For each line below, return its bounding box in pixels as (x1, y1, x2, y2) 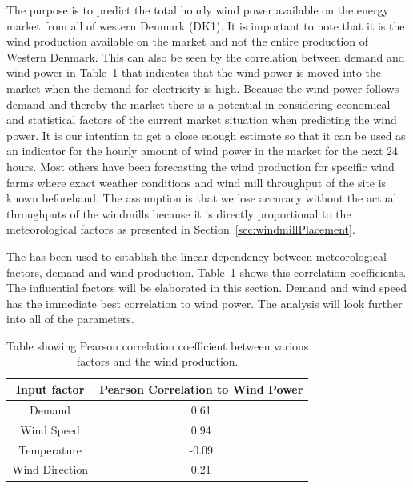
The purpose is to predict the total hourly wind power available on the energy (6, 2, 389, 18)
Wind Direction (12, 461, 89, 478)
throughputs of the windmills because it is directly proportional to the (6, 205, 351, 222)
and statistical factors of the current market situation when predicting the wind (6, 111, 397, 128)
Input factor (15, 381, 85, 398)
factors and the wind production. (76, 353, 239, 370)
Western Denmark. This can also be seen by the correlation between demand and (6, 48, 405, 65)
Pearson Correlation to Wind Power (99, 381, 303, 398)
